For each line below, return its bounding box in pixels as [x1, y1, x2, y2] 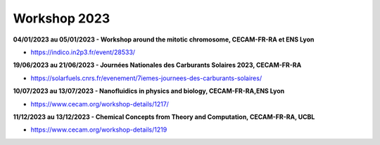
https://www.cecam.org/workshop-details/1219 [30, 125, 167, 134]
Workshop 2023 [13, 11, 110, 26]
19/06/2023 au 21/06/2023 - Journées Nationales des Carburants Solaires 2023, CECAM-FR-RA [13, 61, 302, 70]
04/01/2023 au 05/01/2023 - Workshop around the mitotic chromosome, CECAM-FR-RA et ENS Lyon [13, 35, 315, 44]
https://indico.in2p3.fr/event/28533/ [30, 48, 136, 56]
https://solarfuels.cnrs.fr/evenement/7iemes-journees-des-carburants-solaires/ [30, 74, 262, 82]
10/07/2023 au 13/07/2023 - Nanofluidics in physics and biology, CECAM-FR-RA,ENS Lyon [13, 87, 285, 95]
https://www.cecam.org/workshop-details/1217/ [30, 99, 169, 108]
